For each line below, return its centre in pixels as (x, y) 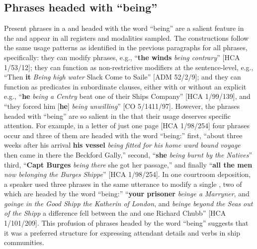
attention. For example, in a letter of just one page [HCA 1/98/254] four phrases (127, 125)
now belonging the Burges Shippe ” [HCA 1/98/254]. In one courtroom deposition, (128, 174)
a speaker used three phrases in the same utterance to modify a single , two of (123, 184)
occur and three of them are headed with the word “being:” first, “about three (123, 135)
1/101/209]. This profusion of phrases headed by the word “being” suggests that (126, 223)
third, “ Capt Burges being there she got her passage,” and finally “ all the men (128, 164)
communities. (24, 242)
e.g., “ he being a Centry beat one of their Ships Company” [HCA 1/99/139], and (127, 96)
